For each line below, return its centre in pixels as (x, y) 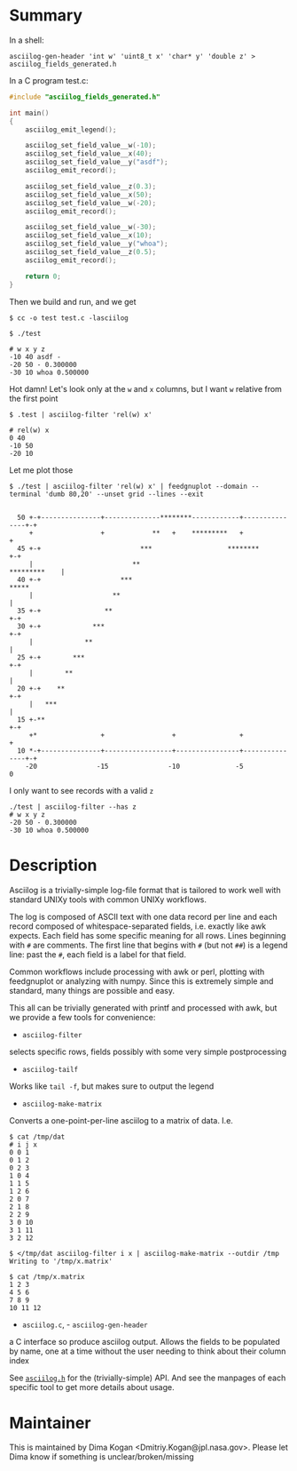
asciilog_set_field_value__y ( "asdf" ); (97, 162)
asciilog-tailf (50, 1069)
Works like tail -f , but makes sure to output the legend (112, 1086)
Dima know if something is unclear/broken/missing (102, 1457)
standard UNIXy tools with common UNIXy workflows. (108, 899)
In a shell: (27, 40)
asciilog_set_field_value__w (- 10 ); (91, 146)
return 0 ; (43, 276)
